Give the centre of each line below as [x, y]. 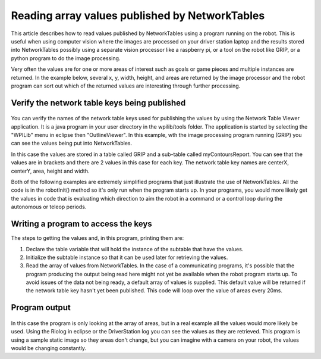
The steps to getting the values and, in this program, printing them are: [97, 238]
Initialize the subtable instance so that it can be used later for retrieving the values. [127, 257]
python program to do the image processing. [66, 58]
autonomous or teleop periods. [49, 207]
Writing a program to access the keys [82, 224]
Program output [41, 308]
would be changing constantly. [48, 348]
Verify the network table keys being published [98, 103]
